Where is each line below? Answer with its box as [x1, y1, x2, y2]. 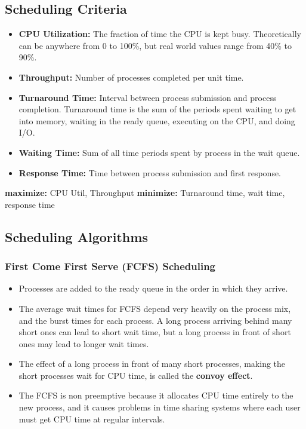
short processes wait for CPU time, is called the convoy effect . [18, 369, 253, 381]
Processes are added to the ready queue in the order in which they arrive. [18, 282, 288, 295]
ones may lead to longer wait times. [18, 337, 149, 350]
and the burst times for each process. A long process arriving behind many [18, 314, 292, 326]
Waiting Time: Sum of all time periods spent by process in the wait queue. [18, 146, 300, 158]
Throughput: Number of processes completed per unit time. [18, 71, 244, 83]
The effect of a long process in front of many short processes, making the [18, 357, 286, 370]
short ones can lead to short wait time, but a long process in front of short [18, 326, 291, 338]
